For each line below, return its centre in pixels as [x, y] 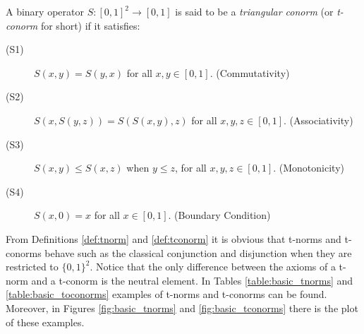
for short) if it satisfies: [90, 25]
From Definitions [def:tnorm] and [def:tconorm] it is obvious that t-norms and [174, 238]
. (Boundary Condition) [219, 215]
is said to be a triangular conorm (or [254, 11]
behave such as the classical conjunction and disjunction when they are [198, 252]
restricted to [32, 267]
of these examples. [45, 322]
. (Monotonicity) [309, 168]
